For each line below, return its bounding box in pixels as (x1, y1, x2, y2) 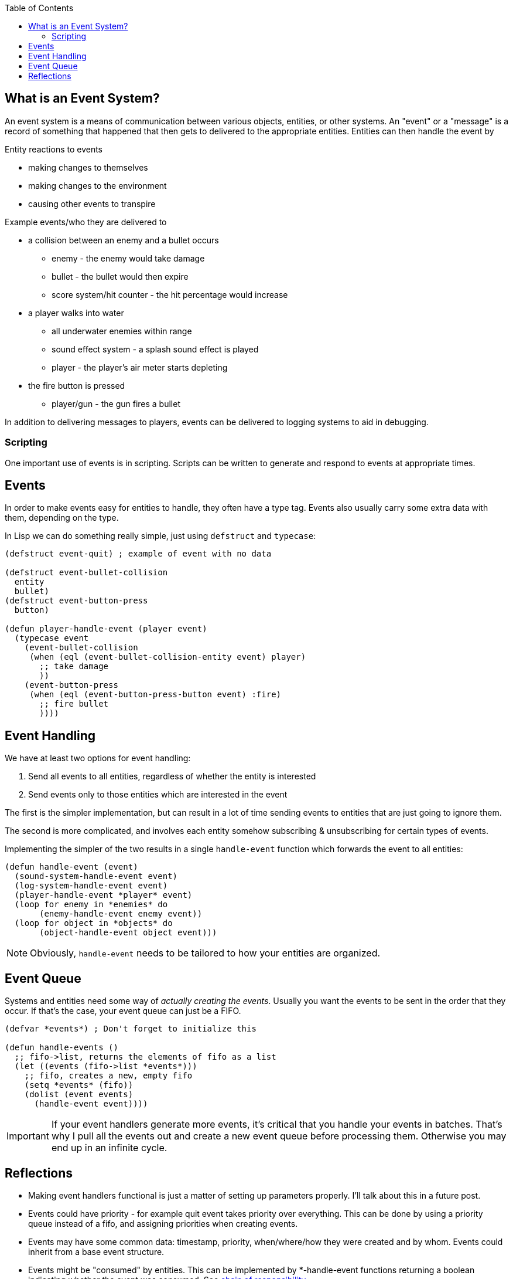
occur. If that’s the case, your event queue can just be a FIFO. (5, 1006, 241, 1016)
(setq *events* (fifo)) (24, 1080, 134, 1090)
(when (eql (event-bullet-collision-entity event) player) (29, 652, 306, 662)
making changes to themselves (28, 162, 148, 172)
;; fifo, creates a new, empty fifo (24, 1071, 193, 1081)
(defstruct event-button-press (5, 596, 148, 606)
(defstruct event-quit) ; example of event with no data (5, 549, 272, 559)
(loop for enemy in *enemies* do (14, 900, 168, 910)
